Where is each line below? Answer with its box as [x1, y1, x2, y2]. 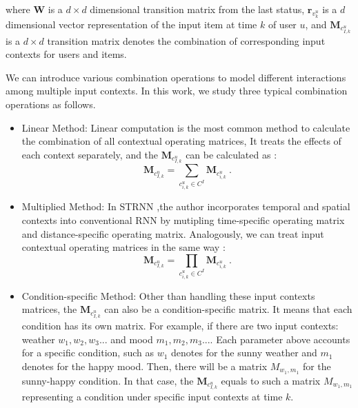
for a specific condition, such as [21, 345, 155, 360]
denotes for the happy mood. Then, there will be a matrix [21, 358, 268, 373]
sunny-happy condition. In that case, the [21, 373, 194, 387]
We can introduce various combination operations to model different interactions [6, 70, 346, 84]
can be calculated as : [186, 147, 277, 161]
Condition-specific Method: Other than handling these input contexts [21, 288, 315, 303]
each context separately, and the [21, 147, 159, 161]
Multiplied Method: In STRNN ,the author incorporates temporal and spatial [21, 199, 350, 214]
